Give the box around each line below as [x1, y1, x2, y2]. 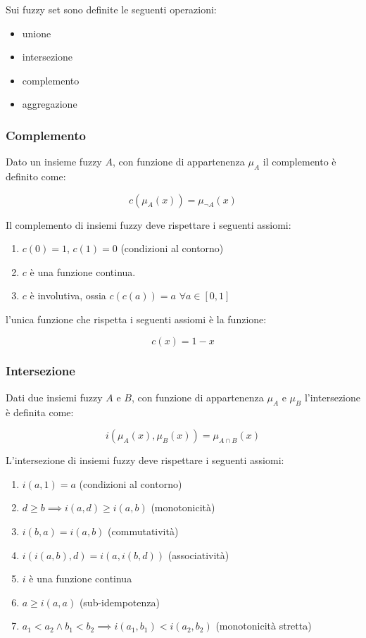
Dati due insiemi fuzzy [6, 389, 103, 404]
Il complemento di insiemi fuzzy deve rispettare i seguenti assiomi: [6, 217, 291, 232]
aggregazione [22, 96, 77, 111]
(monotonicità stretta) [215, 618, 312, 633]
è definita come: [6, 404, 74, 419]
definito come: [6, 168, 66, 183]
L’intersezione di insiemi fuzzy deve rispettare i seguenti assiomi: [6, 453, 284, 468]
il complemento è [263, 154, 336, 169]
